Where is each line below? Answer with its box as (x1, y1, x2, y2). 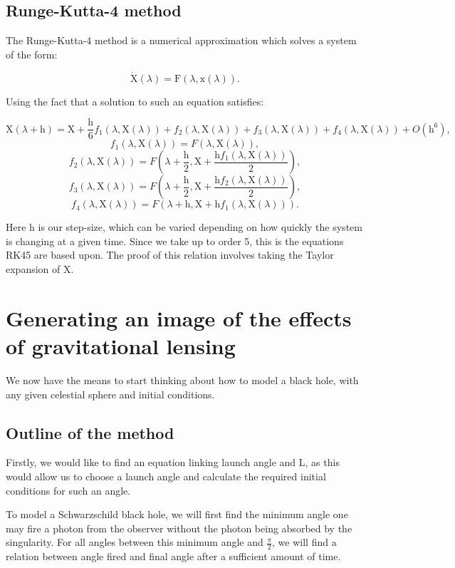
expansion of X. (6, 262, 74, 277)
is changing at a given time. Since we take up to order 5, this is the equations (6, 233, 344, 248)
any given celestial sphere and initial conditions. (6, 386, 215, 401)
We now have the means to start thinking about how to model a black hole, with (6, 372, 359, 387)
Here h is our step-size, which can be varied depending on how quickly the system (6, 220, 362, 234)
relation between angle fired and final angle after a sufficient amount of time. (6, 549, 341, 564)
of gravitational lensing (6, 331, 236, 361)
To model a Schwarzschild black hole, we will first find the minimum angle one (6, 507, 348, 522)
